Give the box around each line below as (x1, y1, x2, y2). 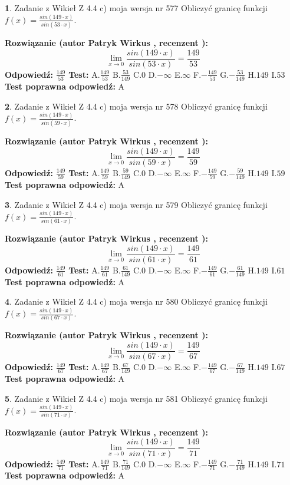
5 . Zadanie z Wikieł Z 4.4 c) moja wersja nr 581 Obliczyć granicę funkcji (5, 392, 268, 404)
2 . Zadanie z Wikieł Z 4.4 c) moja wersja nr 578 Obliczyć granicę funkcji (5, 100, 268, 112)
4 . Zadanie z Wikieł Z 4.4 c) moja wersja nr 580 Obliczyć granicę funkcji (5, 295, 268, 308)
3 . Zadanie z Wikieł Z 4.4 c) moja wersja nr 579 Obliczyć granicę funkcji (5, 198, 268, 210)
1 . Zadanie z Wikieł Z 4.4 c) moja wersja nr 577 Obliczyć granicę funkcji (5, 2, 268, 14)
